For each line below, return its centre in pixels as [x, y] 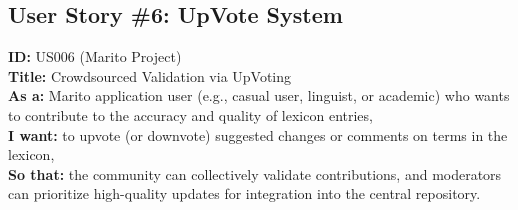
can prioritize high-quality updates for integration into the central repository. [244, 193]
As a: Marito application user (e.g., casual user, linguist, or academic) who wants [259, 95]
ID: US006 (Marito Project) [95, 56]
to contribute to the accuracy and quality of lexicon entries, [190, 114]
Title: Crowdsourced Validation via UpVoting [150, 75]
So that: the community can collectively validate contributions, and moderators [255, 173]
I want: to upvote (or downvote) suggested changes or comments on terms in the [258, 134]
